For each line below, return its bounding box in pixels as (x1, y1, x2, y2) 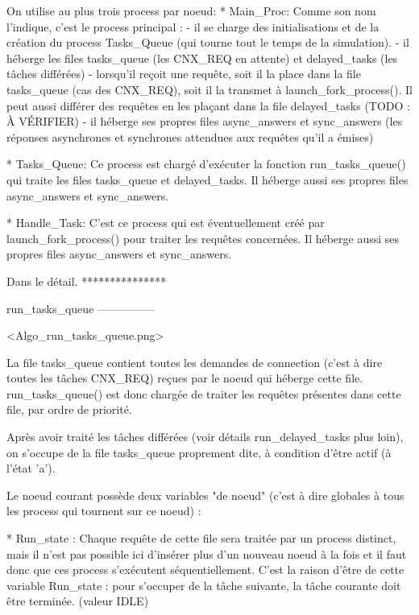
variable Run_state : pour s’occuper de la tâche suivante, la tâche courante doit (6, 576, 401, 593)
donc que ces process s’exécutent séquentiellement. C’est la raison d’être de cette (6, 561, 404, 578)
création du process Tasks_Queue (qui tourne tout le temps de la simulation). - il (6, 34, 409, 51)
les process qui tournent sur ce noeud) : (6, 502, 201, 519)
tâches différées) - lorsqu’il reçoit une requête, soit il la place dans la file (6, 65, 361, 82)
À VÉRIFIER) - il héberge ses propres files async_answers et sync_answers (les (6, 113, 403, 130)
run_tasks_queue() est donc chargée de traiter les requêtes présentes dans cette (6, 385, 401, 402)
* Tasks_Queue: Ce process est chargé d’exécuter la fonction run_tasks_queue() (6, 155, 406, 172)
